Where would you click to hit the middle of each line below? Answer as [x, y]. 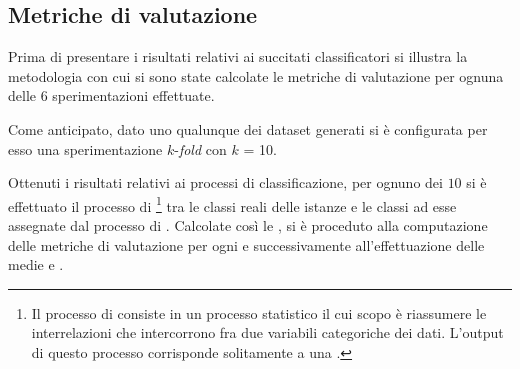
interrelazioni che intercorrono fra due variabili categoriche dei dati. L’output [267, 332]
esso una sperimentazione [85, 148]
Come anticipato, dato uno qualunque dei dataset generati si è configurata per [248, 128]
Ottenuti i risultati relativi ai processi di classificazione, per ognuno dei [225, 182]
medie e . [36, 264]
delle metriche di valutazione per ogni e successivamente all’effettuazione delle [246, 244]
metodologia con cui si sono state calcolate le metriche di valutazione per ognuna [256, 75]
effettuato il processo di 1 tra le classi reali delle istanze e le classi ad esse [232, 204]
